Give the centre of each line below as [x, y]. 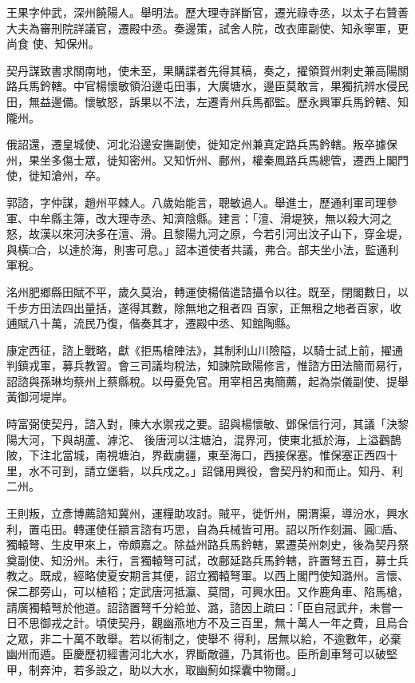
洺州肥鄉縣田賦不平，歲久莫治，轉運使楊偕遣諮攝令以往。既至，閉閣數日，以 [207, 291]
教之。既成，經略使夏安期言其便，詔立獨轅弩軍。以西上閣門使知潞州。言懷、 [207, 576]
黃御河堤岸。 [40, 397]
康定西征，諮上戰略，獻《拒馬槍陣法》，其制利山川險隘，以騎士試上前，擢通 [205, 349]
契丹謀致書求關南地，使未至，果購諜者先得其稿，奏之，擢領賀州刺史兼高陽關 [207, 70]
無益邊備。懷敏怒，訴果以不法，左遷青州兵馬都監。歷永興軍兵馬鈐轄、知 [218, 101]
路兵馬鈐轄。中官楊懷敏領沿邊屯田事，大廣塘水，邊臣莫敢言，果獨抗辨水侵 [202, 86]
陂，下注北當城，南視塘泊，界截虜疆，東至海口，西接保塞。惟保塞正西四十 [202, 455]
